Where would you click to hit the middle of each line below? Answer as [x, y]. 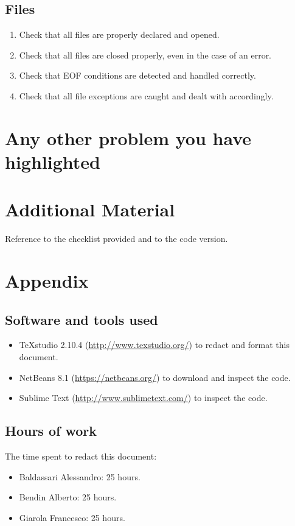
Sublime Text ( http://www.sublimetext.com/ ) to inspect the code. [143, 398]
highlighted [53, 161]
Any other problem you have [128, 137]
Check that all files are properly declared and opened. [119, 34]
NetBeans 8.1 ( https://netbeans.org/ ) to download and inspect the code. [155, 377]
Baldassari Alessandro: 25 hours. [80, 476]
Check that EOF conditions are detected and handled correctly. [137, 75]
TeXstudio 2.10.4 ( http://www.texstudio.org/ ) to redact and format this [154, 345]
